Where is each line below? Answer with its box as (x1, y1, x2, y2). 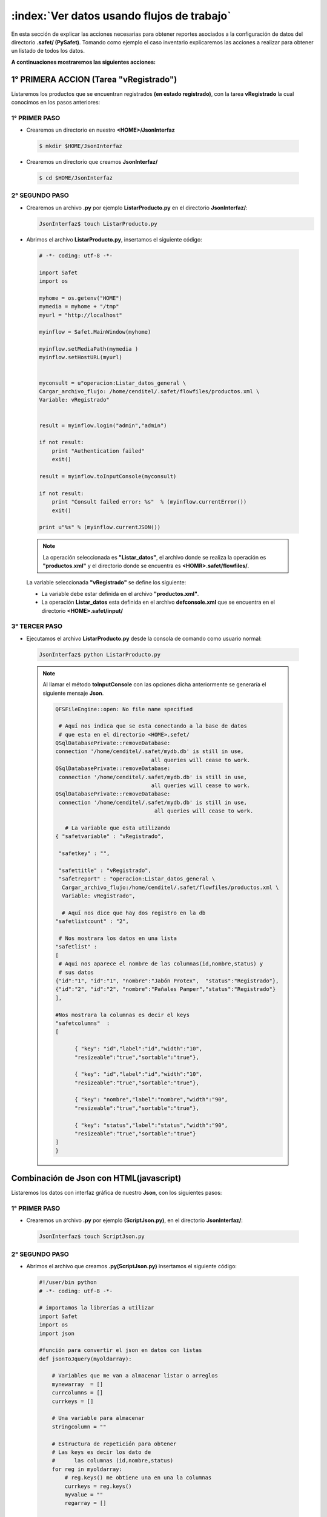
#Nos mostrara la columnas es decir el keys (55, 1011, 190, 1018)
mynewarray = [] (51, 1380, 104, 1388)
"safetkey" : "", (58, 850, 110, 857)
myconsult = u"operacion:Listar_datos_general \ (39, 379, 187, 387)
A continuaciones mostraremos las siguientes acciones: (11, 58, 156, 66)
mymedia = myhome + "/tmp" (39, 303, 119, 310)
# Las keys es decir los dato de (51, 1448, 151, 1456)
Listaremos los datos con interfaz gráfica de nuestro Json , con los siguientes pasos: (11, 1189, 222, 1197)
